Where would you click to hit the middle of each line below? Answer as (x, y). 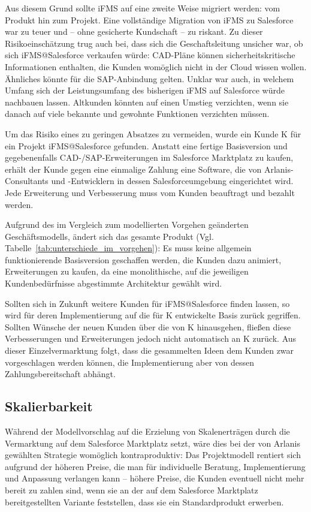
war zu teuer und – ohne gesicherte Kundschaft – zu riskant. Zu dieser (134, 31)
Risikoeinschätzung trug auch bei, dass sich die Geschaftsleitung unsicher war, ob (154, 43)
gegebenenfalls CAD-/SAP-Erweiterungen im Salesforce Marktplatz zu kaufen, (149, 157)
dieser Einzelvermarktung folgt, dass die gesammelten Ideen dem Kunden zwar (150, 350)
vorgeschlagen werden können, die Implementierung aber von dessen (130, 362)
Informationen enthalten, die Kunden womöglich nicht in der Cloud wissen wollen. (156, 66)
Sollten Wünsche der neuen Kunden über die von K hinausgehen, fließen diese (148, 326)
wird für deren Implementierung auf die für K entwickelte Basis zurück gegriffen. (153, 315)
